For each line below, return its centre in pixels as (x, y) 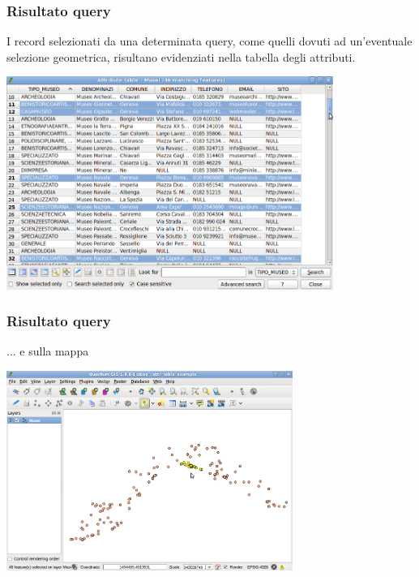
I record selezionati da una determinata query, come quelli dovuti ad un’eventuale (209, 41)
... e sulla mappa (48, 351)
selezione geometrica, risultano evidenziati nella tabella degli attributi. (181, 56)
